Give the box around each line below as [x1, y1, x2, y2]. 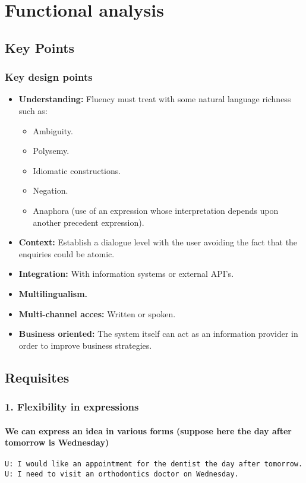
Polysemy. [33, 144, 70, 157]
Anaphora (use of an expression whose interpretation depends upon [33, 204, 279, 216]
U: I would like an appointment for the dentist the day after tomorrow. [5, 460, 303, 469]
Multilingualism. [18, 287, 88, 299]
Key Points [5, 38, 75, 56]
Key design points [5, 70, 93, 84]
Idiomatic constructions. [33, 164, 121, 176]
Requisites [5, 368, 70, 386]
